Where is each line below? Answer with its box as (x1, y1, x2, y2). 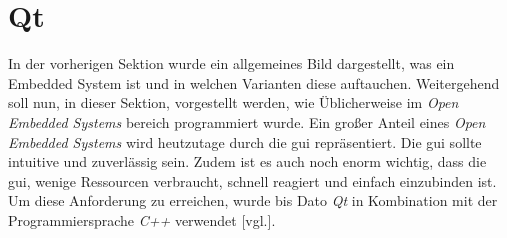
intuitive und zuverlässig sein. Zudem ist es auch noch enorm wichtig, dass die (8, 151, 487, 172)
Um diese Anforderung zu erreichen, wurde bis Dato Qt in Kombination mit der (8, 190, 498, 211)
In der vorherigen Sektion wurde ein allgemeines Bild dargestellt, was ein (8, 53, 455, 74)
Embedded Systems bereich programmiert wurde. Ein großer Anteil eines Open (8, 111, 486, 132)
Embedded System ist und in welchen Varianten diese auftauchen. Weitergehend (8, 72, 500, 93)
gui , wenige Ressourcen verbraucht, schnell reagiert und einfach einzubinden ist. (8, 170, 497, 191)
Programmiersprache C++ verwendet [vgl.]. (8, 209, 276, 230)
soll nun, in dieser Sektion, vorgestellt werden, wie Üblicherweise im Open (8, 92, 459, 113)
